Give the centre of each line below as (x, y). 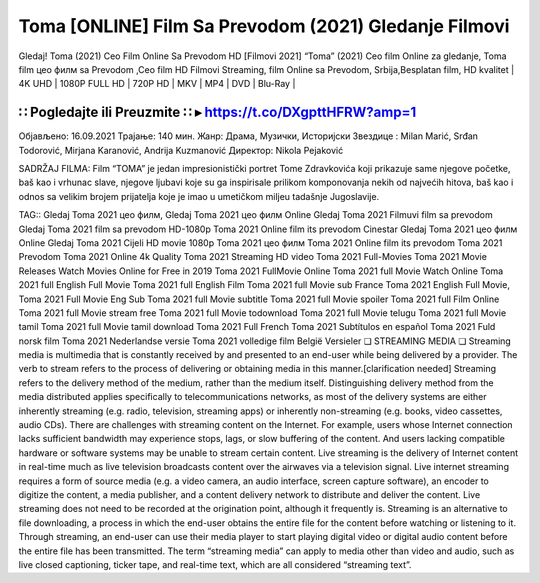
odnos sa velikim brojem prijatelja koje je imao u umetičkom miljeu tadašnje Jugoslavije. (199, 196)
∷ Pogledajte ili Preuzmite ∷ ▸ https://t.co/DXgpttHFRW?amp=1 (217, 112)
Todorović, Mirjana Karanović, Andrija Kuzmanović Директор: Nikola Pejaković (181, 150)
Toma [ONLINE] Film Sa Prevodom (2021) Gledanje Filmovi (264, 26)
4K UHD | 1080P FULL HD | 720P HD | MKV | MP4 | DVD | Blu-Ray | (157, 84)
